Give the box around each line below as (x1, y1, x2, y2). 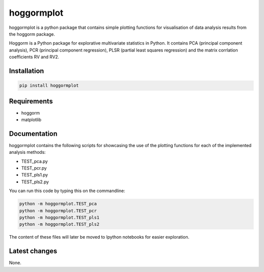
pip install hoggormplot (19, 83, 79, 88)
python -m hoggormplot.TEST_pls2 (19, 222, 100, 227)
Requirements (9, 97, 53, 105)
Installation (9, 67, 44, 75)
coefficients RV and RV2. (9, 54, 60, 60)
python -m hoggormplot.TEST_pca (19, 201, 97, 207)
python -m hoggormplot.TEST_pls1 (19, 215, 100, 221)
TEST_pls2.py (21, 179, 49, 185)
